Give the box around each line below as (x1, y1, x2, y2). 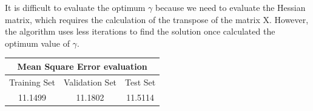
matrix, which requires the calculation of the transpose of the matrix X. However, (5, 13, 309, 25)
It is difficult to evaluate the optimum (5, 1, 146, 13)
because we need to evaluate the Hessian (155, 1, 306, 13)
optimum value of (5, 36, 70, 49)
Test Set (125, 75, 156, 88)
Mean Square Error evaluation (17, 59, 147, 72)
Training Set (9, 75, 55, 88)
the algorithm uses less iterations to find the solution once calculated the (5, 25, 275, 38)
